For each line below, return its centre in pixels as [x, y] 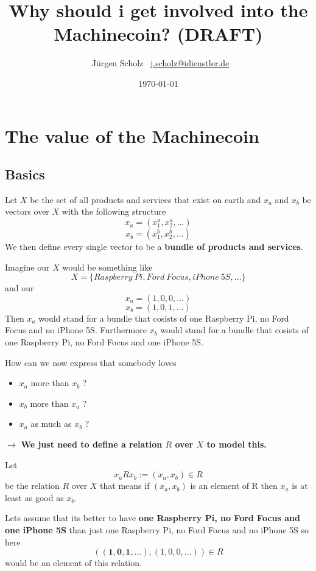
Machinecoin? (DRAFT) [158, 34]
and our [19, 288]
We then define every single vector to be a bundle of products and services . [154, 247]
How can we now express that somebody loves [91, 362]
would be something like [107, 267]
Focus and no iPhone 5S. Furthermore [76, 330]
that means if [125, 486]
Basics [25, 174]
